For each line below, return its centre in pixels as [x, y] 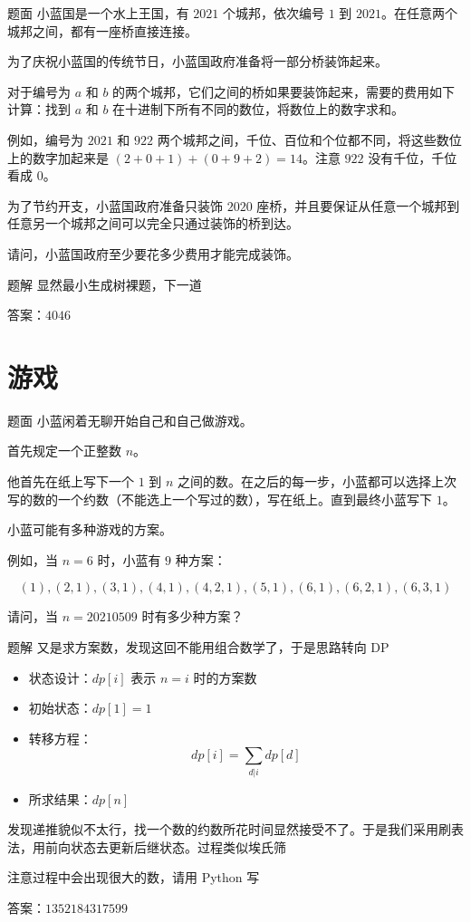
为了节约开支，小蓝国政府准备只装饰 [115, 205]
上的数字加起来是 [58, 157]
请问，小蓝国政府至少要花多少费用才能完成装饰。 [153, 253]
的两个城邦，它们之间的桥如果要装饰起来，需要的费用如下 [284, 91]
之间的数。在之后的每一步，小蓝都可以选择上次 [317, 481]
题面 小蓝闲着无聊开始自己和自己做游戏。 [130, 420]
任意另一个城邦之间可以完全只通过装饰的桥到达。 [153, 223]
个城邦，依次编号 [273, 13]
